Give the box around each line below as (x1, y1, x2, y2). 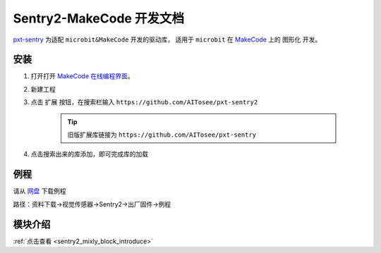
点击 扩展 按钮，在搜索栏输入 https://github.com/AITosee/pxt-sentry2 (30, 98, 258, 106)
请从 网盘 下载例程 (13, 187, 66, 195)
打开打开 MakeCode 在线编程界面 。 (30, 72, 134, 80)
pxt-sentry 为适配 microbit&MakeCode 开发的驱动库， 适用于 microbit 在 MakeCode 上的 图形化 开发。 (13, 35, 322, 44)
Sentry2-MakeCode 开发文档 (13, 11, 185, 26)
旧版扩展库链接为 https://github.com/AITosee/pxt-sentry (67, 130, 257, 139)
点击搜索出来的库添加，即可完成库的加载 (30, 150, 148, 159)
